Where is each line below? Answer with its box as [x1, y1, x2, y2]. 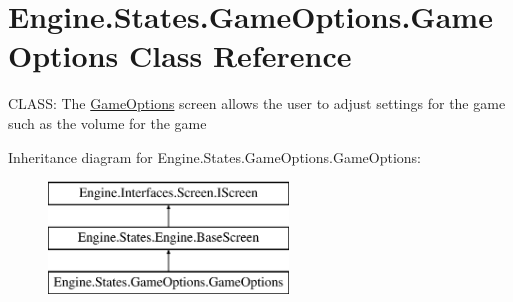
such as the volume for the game [8, 112, 207, 133]
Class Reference [128, 35, 352, 76]
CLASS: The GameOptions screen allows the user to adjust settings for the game [8, 93, 506, 114]
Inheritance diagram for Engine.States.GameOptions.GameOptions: [8, 146, 422, 167]
